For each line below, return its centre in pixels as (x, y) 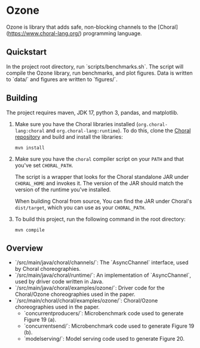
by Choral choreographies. (48, 269)
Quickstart (27, 52)
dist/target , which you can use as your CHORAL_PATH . (80, 207)
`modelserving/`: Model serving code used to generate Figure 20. (104, 339)
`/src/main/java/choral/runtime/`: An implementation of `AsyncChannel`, (103, 275)
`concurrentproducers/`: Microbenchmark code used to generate (104, 313)
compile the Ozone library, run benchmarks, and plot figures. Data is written (99, 73)
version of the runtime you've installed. (63, 190)
